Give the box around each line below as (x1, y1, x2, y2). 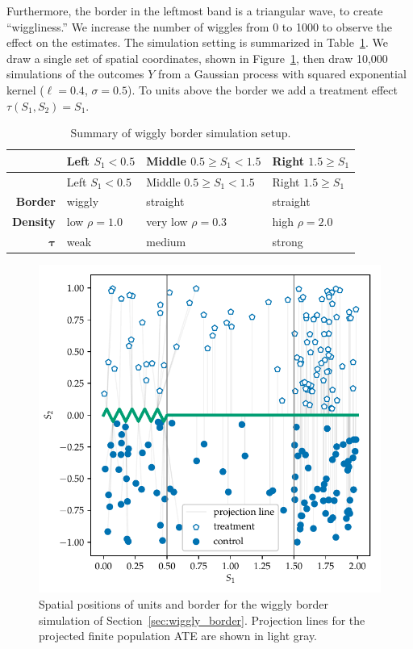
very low (146, 213, 188, 230)
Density (12, 213, 56, 230)
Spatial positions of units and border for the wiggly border (39, 595, 329, 612)
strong (272, 233, 303, 250)
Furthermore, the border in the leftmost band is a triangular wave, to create (6, 2, 383, 19)
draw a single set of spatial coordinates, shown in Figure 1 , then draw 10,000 (6, 49, 388, 66)
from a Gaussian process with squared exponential (158, 65, 407, 82)
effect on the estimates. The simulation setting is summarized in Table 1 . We (6, 34, 388, 51)
